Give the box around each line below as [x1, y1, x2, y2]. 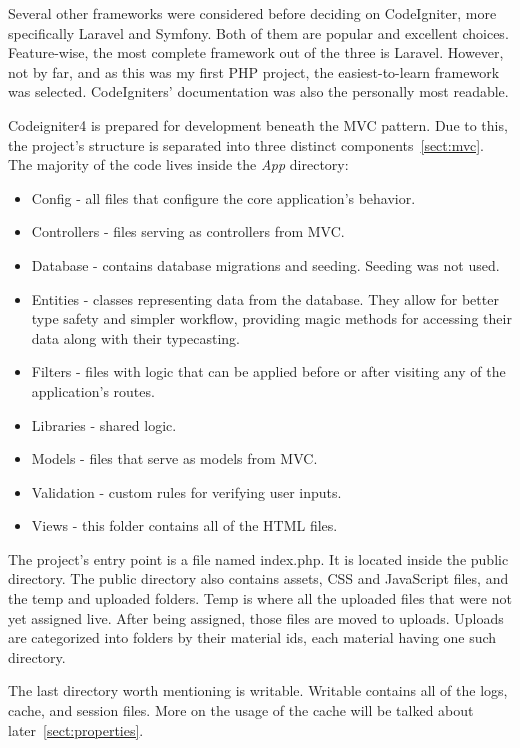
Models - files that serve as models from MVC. [31, 448, 318, 469]
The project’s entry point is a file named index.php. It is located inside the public [8, 548, 509, 569]
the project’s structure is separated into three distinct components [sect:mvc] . [8, 134, 484, 155]
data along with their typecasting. [31, 327, 240, 348]
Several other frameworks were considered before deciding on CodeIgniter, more [8, 3, 497, 23]
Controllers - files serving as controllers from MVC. [31, 221, 345, 242]
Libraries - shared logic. [31, 414, 177, 435]
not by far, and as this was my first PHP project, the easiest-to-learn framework [8, 61, 500, 82]
